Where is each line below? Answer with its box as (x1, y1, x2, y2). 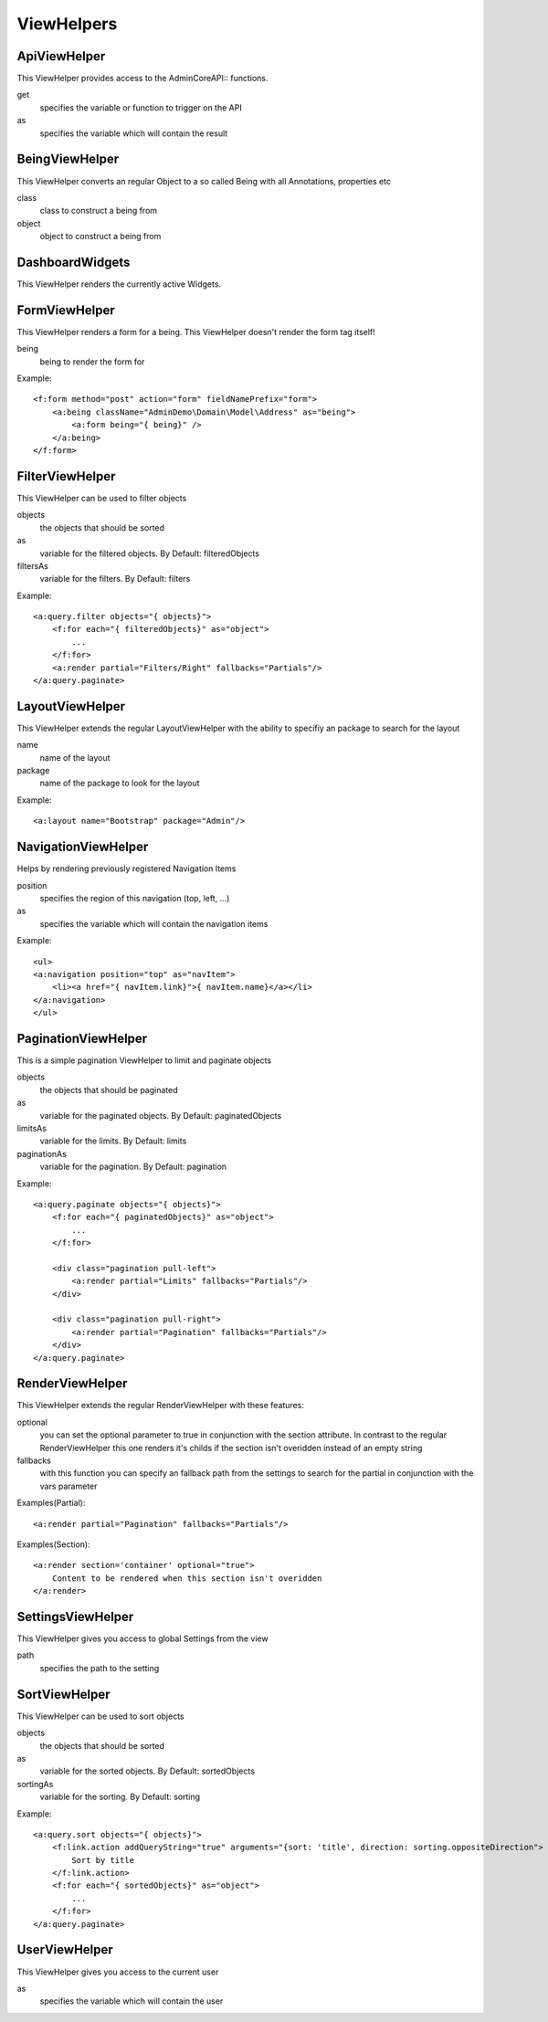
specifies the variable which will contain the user (39, 1996, 224, 2006)
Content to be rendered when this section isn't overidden (51, 1573, 322, 1584)
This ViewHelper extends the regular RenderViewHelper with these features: (16, 1400, 305, 1411)
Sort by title (71, 1855, 135, 1865)
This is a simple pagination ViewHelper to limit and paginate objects (16, 1055, 272, 1066)
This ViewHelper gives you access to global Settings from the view (16, 1633, 269, 1644)
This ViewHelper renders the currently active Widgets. (16, 279, 222, 290)
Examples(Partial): (16, 1498, 86, 1509)
